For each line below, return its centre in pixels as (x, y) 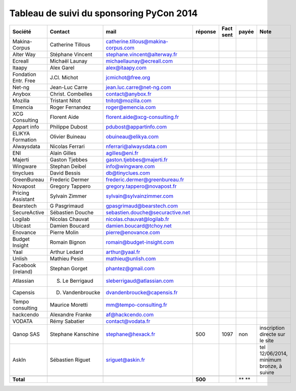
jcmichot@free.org (128, 77)
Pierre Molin (64, 232)
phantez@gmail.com (130, 268)
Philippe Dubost (69, 126)
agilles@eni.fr (122, 153)
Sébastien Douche (72, 212)
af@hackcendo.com (130, 315)
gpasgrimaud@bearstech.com (142, 206)
